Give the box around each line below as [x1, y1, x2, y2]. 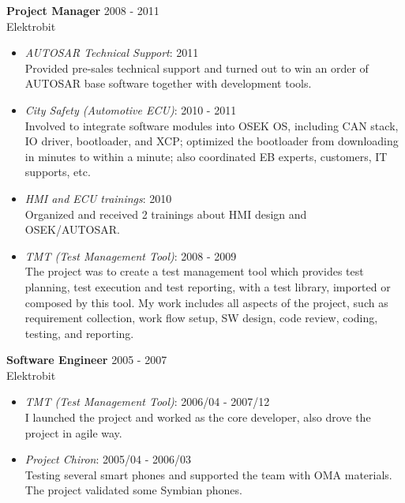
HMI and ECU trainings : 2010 [24, 190, 172, 206]
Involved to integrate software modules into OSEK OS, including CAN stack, [24, 117, 399, 133]
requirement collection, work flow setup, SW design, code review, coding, [24, 310, 378, 326]
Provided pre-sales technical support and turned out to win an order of [24, 59, 369, 76]
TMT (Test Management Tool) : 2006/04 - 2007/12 [24, 393, 270, 410]
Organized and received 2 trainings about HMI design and [24, 205, 307, 222]
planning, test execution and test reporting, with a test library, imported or [24, 278, 391, 295]
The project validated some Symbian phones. [24, 482, 242, 498]
